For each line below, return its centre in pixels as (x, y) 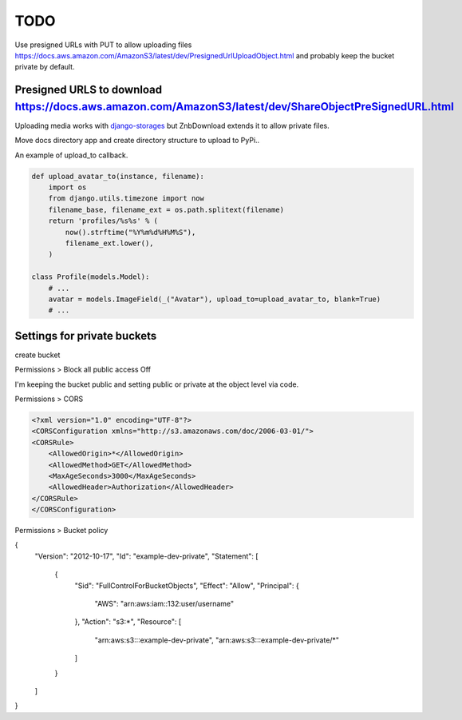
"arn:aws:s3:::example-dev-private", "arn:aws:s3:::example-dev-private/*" (217, 640)
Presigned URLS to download (89, 90)
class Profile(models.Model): (91, 277)
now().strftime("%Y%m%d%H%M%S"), (130, 232)
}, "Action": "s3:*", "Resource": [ (128, 622)
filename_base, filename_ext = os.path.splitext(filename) (166, 209)
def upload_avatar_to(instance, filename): (118, 176)
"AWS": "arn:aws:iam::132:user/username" (164, 604)
